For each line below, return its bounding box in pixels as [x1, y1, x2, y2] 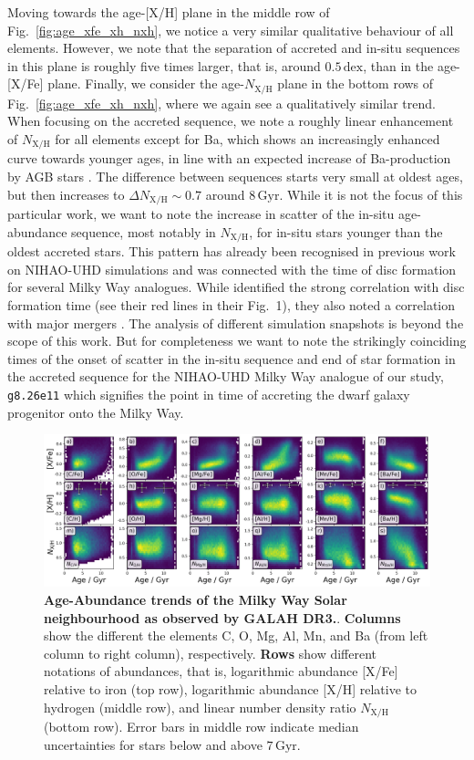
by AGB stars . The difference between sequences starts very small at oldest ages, [7, 167, 463, 186]
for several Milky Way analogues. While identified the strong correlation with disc [7, 277, 465, 297]
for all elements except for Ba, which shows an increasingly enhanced [55, 130, 440, 149]
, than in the [363, 56, 434, 75]
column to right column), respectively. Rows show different [44, 643, 377, 662]
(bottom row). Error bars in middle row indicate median [44, 717, 359, 736]
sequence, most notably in [71, 222, 216, 241]
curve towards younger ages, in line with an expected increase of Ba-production [7, 149, 451, 168]
